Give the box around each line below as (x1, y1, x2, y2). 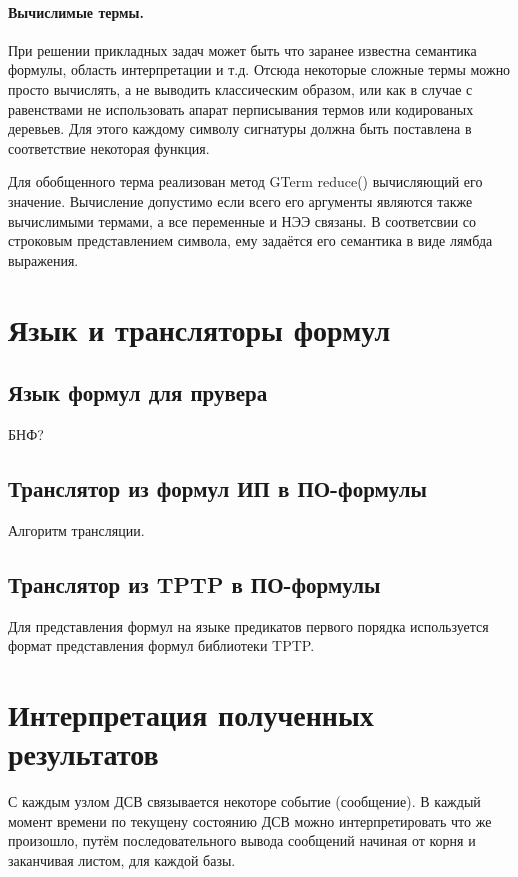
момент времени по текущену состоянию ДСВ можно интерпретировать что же (8, 810, 492, 831)
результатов (8, 733, 159, 774)
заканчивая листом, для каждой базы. (8, 849, 236, 870)
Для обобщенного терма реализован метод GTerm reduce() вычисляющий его (8, 171, 483, 192)
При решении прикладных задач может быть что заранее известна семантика (8, 39, 477, 60)
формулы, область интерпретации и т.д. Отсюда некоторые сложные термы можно (8, 59, 511, 80)
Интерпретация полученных (8, 693, 374, 734)
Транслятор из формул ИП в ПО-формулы (8, 472, 427, 503)
